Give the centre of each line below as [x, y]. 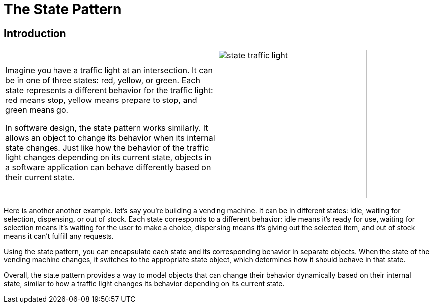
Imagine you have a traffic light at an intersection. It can [109, 71]
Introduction [35, 33]
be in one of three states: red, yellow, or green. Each [103, 80]
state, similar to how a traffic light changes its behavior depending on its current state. [144, 284]
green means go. [37, 110]
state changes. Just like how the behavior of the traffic [107, 148]
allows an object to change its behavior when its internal [110, 138]
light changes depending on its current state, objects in [108, 158]
